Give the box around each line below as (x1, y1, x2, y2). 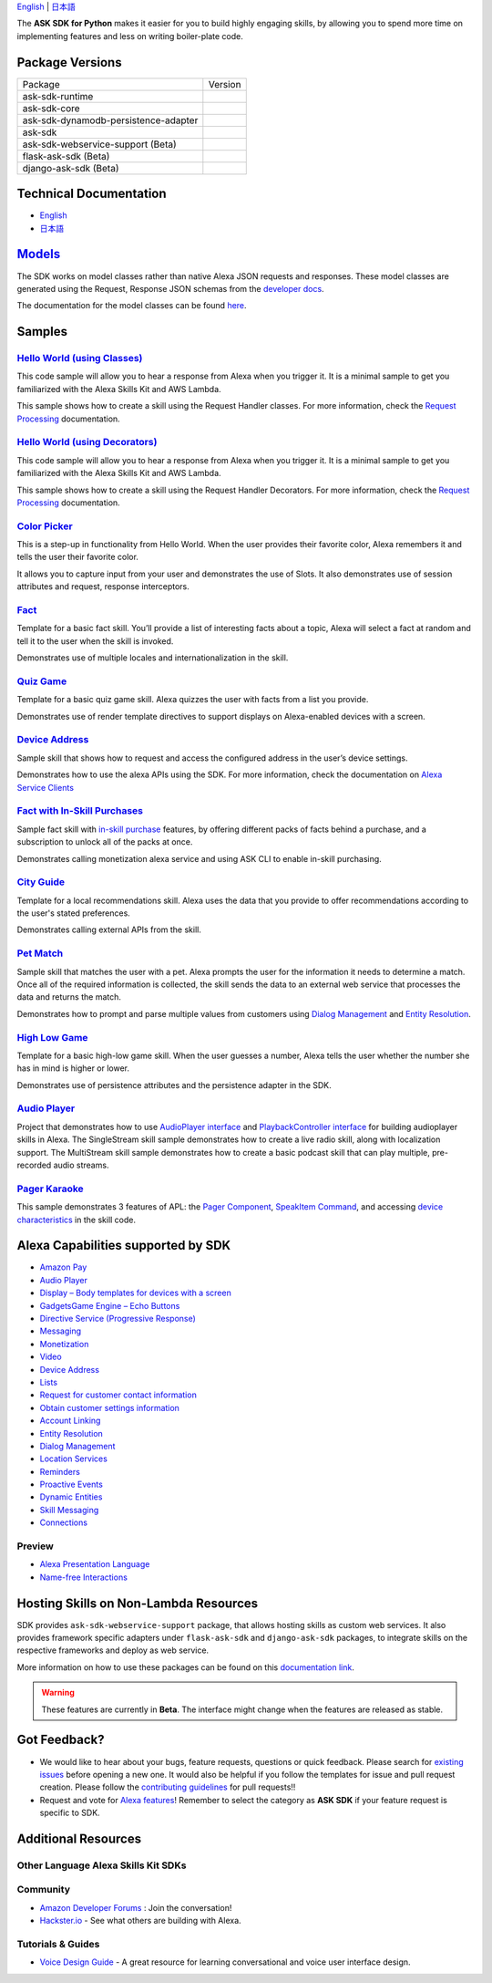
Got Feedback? (16, 1732, 105, 1748)
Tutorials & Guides (16, 1937, 100, 1950)
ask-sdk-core (22, 101, 81, 114)
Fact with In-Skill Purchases (16, 805, 143, 817)
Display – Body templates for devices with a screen (39, 1287, 231, 1299)
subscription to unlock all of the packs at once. (16, 836, 193, 847)
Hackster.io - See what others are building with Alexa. (39, 1916, 241, 1926)
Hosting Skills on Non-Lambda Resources (16, 1595, 259, 1611)
